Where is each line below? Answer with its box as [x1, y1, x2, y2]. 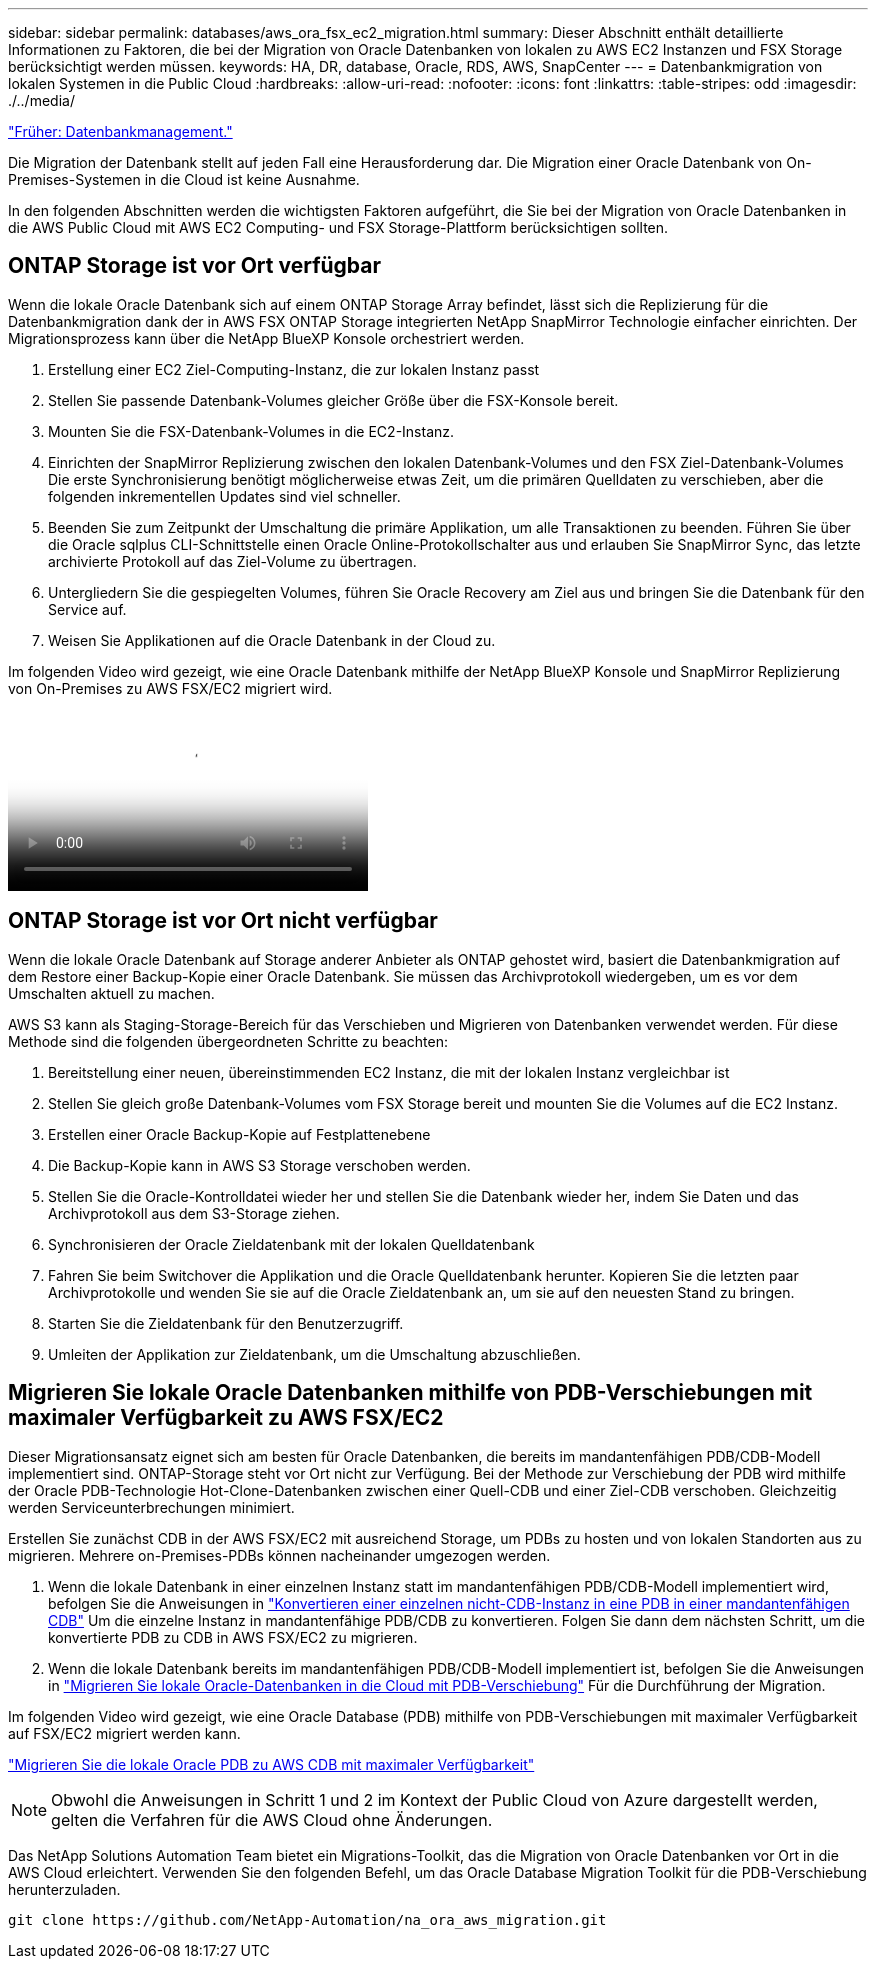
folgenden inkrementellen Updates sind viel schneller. [48, 487, 401, 505]
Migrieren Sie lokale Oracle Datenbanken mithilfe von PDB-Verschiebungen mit [8, 1380, 813, 1406]
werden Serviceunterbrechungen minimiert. [8, 1498, 295, 1516]
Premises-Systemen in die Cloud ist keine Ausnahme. [8, 171, 360, 188]
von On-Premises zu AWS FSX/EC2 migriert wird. [8, 679, 333, 697]
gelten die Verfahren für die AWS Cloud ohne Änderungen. [51, 1809, 493, 1830]
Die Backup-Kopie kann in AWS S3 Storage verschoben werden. [48, 1156, 471, 1174]
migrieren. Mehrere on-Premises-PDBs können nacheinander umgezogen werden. [8, 1546, 551, 1564]
